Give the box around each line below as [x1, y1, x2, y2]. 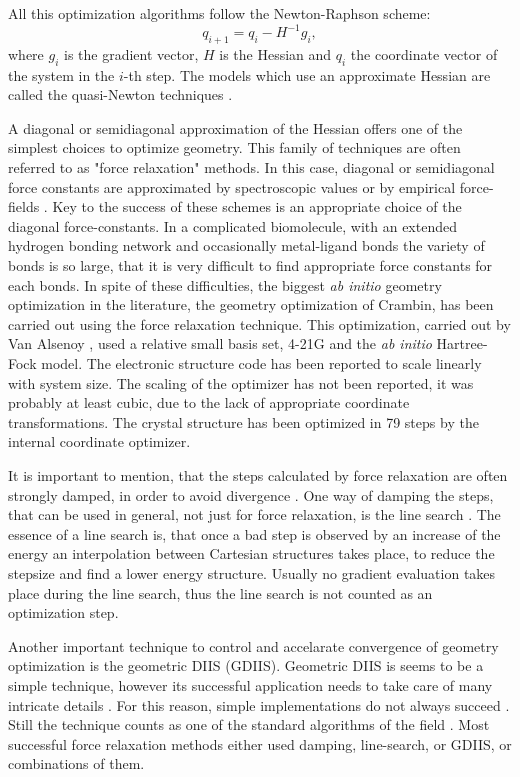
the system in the [8, 64, 115, 85]
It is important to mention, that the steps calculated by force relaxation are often [8, 464, 508, 485]
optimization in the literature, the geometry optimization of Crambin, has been [8, 294, 494, 315]
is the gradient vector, [64, 43, 199, 64]
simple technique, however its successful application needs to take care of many [8, 674, 493, 695]
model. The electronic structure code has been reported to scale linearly [41, 353, 482, 373]
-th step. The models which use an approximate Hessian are [123, 64, 491, 85]
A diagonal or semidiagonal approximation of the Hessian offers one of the [8, 117, 463, 138]
